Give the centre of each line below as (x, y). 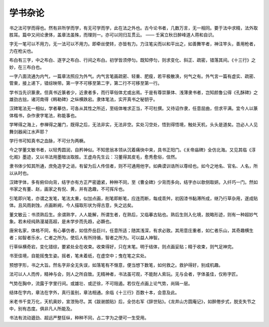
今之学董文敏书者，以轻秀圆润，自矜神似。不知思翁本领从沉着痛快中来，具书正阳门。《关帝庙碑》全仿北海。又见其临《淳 (133, 150)
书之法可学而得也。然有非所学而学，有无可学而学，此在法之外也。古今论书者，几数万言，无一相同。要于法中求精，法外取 (134, 28)
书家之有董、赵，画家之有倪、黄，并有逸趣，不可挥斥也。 (68, 189)
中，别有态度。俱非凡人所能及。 (42, 309)
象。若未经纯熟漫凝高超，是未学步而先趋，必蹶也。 (62, 221)
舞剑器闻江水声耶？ (29, 132)
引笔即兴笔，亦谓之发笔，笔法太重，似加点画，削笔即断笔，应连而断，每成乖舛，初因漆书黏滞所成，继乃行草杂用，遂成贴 (134, 198)
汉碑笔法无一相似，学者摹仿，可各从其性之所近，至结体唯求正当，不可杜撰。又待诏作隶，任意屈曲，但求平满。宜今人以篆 (134, 108)
